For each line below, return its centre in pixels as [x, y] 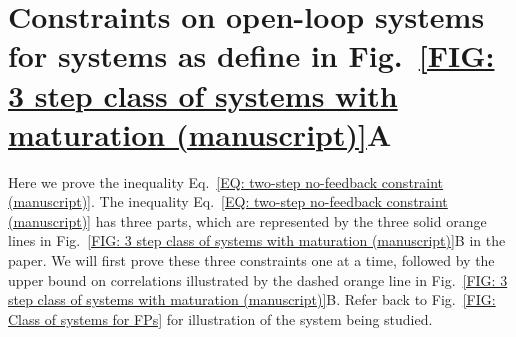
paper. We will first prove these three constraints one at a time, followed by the [251, 260]
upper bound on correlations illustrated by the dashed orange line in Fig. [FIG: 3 [258, 279]
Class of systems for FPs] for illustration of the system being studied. [220, 318]
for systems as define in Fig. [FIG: [251, 55]
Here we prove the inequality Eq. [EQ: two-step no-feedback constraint [226, 181]
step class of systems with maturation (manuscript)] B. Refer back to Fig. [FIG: [252, 299]
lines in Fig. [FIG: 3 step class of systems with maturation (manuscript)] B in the [257, 240]
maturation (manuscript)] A [200, 133]
